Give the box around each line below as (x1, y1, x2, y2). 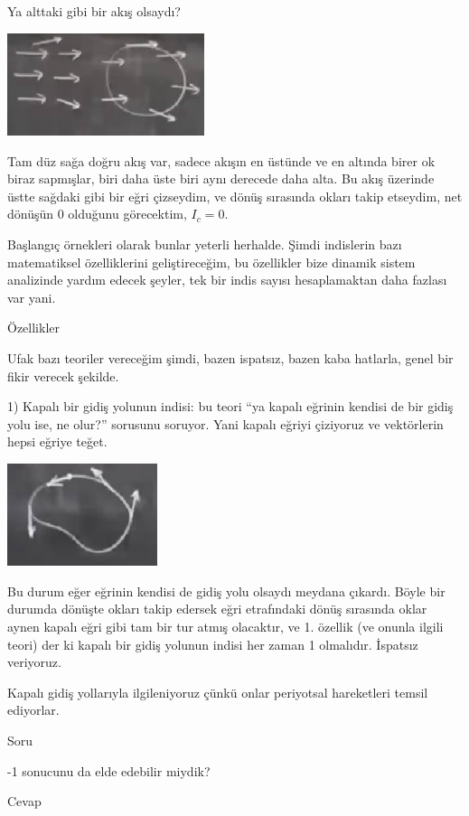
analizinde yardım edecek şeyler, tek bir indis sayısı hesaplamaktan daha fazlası (7, 270, 447, 289)
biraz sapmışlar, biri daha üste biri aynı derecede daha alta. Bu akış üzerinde (7, 169, 435, 188)
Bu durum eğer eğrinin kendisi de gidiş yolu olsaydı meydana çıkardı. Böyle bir (7, 581, 446, 600)
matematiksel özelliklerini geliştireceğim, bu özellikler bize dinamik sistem (7, 252, 416, 271)
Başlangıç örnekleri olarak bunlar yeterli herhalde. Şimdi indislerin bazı (7, 234, 402, 253)
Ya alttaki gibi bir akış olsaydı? (7, 2, 181, 20)
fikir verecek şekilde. (7, 366, 119, 385)
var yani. (7, 287, 56, 306)
